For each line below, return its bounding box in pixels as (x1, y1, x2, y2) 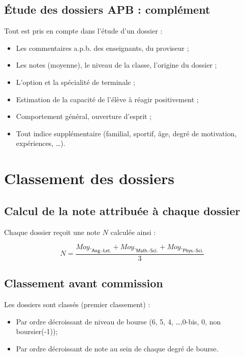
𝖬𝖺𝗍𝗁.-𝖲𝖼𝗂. (136, 248, 158, 253)
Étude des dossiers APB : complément (4, 2, 210, 17)
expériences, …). (16, 138, 66, 148)
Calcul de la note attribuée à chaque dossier (4, 202, 240, 218)
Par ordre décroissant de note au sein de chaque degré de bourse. (16, 343, 219, 353)
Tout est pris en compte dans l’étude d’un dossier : (4, 25, 163, 36)
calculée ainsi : (110, 226, 156, 237)
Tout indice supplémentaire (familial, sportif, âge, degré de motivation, (16, 128, 237, 138)
